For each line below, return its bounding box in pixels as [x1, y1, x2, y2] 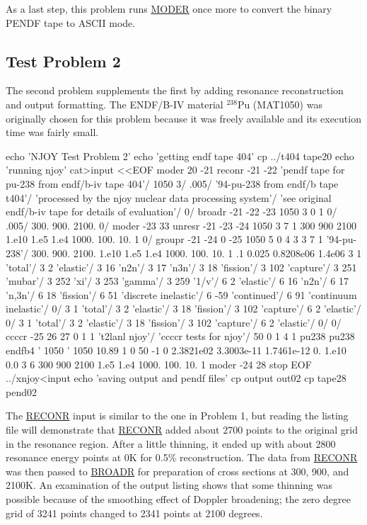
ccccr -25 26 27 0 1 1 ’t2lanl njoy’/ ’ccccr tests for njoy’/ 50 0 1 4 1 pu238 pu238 [6, 329, 355, 344]
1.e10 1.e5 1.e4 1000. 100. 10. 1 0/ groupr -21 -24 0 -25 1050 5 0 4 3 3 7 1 [6, 232, 323, 247]
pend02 [6, 384, 37, 399]
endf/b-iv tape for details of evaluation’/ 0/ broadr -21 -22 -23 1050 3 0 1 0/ [6, 204, 337, 219]
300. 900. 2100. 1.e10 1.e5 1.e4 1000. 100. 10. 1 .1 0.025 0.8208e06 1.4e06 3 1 [31, 245, 362, 260]
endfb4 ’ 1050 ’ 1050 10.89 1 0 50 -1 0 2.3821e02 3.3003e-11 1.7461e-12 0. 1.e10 [6, 343, 346, 358]
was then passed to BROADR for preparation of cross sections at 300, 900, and [6, 463, 349, 478]
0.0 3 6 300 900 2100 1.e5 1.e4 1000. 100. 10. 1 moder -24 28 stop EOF [6, 356, 312, 371]
